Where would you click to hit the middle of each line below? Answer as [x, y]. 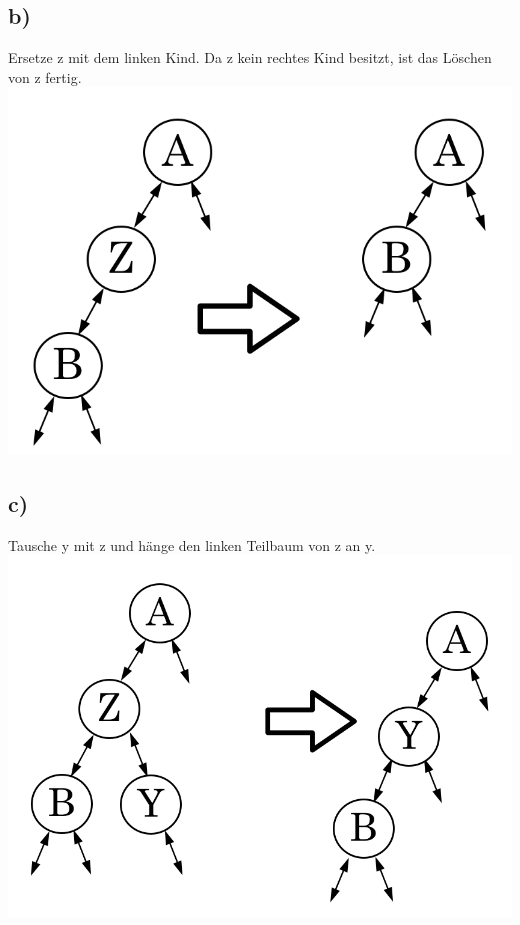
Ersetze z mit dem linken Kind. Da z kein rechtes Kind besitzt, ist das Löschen [250, 57]
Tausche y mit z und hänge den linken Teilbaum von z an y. [192, 544]
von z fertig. [45, 76]
